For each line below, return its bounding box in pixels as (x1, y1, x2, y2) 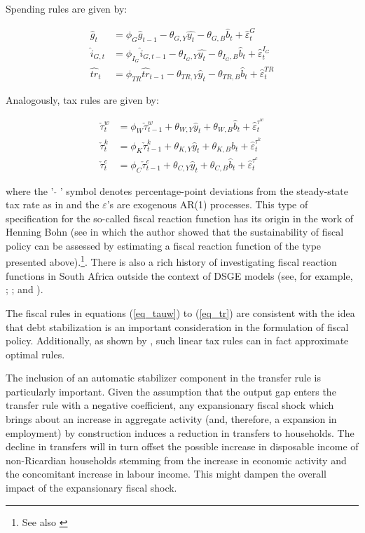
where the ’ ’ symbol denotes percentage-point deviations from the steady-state (6, 183, 348, 198)
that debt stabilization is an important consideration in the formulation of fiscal (6, 319, 349, 334)
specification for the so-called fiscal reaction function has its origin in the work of (6, 210, 353, 225)
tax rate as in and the (6, 197, 99, 212)
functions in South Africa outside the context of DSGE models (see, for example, (6, 268, 353, 283)
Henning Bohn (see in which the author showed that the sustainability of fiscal (6, 224, 344, 239)
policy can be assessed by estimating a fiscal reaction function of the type (6, 238, 322, 252)
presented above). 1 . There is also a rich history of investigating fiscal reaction (6, 252, 337, 269)
